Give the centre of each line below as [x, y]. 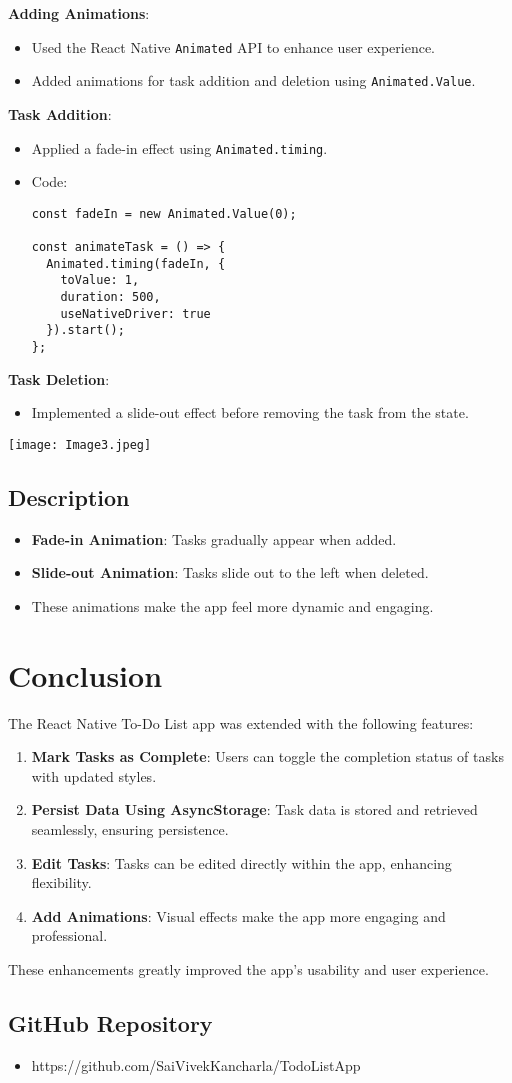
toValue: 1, [100, 280]
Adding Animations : [79, 13]
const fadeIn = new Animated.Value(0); [164, 213]
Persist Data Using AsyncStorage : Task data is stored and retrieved [254, 809]
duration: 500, [110, 297]
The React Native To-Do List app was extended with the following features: [241, 722]
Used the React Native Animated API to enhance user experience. [233, 46]
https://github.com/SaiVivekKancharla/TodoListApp [196, 1064]
